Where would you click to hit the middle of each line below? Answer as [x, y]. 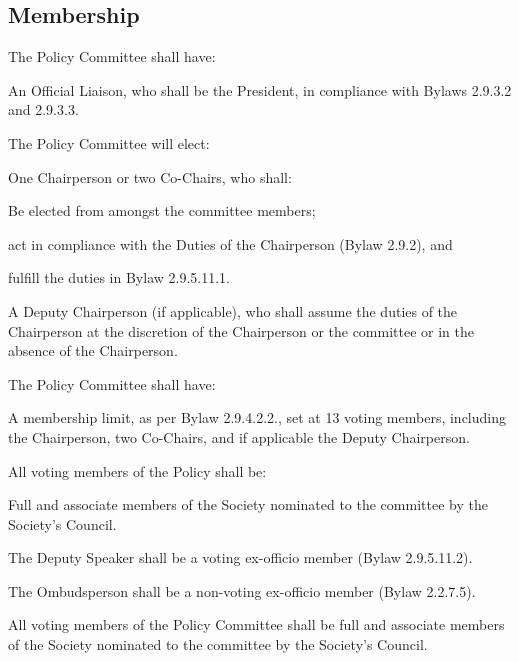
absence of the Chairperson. [93, 350]
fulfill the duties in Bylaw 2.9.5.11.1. [119, 277]
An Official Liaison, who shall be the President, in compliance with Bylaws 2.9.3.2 [260, 89]
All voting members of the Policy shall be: [137, 470]
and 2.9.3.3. [43, 109]
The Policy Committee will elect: [109, 142]
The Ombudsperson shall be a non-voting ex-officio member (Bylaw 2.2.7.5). [242, 590]
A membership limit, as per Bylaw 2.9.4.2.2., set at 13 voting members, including [257, 417]
